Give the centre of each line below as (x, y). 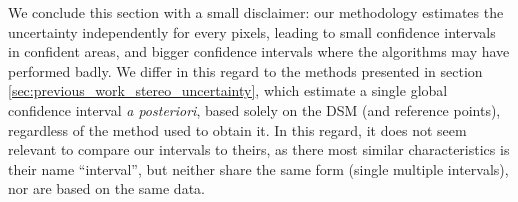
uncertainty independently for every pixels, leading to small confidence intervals (252, 31)
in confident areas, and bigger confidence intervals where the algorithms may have (259, 51)
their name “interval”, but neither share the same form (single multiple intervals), (258, 168)
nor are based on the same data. (106, 188)
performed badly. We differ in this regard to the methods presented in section (245, 70)
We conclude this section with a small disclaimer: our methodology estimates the (256, 12)
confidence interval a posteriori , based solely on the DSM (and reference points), (254, 109)
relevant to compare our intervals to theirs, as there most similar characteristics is (259, 149)
